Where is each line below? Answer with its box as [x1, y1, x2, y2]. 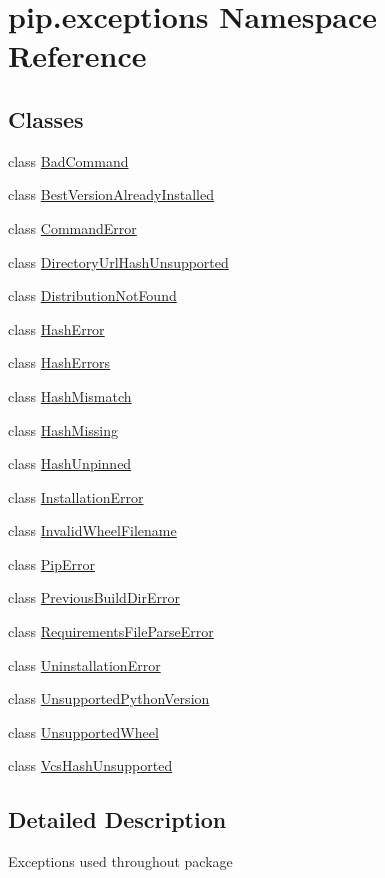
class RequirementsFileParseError [8, 621, 214, 642]
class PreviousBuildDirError [8, 587, 180, 608]
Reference [8, 35, 147, 76]
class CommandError [8, 217, 137, 238]
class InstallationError [8, 486, 144, 507]
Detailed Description [8, 804, 227, 835]
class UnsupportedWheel [8, 721, 159, 742]
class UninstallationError [8, 654, 161, 675]
